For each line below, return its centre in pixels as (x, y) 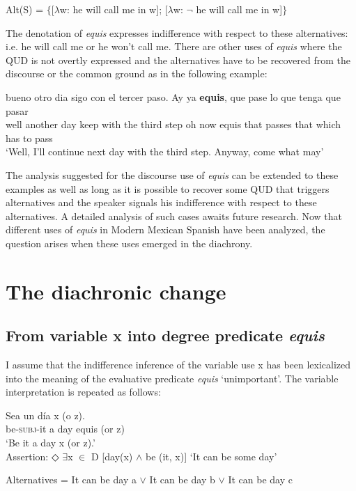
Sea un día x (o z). (45, 415)
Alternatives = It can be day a (71, 480)
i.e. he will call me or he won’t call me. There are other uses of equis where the (174, 46)
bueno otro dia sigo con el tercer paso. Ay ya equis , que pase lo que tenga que (173, 96)
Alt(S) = (25, 9)
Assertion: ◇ (32, 456)
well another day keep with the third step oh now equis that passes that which (173, 124)
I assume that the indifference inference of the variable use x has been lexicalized (178, 365)
